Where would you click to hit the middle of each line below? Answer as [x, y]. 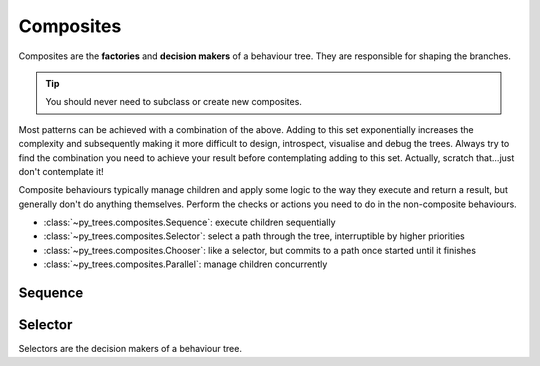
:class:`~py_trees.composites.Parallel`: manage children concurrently [185, 264]
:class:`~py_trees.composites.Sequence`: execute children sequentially [189, 222]
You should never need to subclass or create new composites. [173, 102]
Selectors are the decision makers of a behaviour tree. [130, 349]
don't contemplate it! [61, 171]
